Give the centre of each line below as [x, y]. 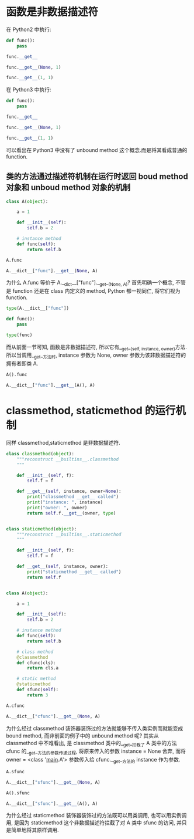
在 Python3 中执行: [29, 90]
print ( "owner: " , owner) [57, 508]
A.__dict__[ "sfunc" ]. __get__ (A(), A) [52, 804]
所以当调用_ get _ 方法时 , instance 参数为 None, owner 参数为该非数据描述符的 [96, 356]
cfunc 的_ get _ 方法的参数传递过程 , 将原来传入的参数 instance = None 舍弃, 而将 [96, 752]
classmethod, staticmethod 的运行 [91, 411]
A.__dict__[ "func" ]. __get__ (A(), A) [51, 385]
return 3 [38, 695]
